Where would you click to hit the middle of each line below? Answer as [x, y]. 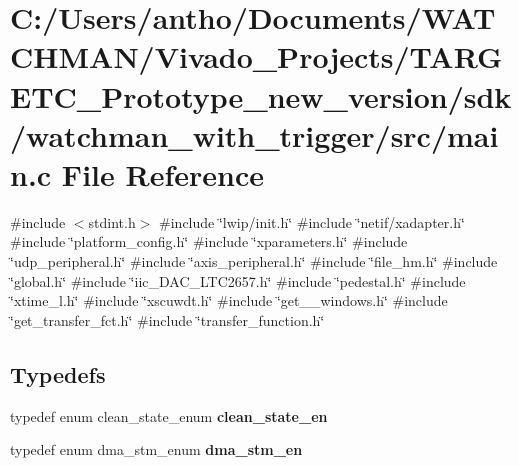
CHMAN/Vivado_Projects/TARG [256, 56]
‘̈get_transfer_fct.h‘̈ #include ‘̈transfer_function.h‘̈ [167, 319]
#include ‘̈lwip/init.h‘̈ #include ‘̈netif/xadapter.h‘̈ [312, 221]
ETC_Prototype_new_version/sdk [261, 95]
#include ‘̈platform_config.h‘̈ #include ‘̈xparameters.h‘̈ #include [209, 241]
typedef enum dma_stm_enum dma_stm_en [156, 449]
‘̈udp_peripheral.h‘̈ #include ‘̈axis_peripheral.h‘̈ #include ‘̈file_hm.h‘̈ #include [254, 261]
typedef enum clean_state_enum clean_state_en [169, 415]
